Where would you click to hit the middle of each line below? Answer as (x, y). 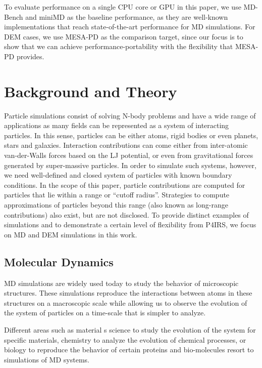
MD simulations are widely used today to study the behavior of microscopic (121, 283)
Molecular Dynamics (59, 261)
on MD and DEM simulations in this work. (71, 234)
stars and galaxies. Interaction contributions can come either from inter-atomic (126, 145)
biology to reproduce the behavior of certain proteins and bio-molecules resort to (129, 350)
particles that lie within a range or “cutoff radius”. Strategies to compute (117, 195)
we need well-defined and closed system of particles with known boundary (118, 175)
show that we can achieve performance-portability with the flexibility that (119, 46)
